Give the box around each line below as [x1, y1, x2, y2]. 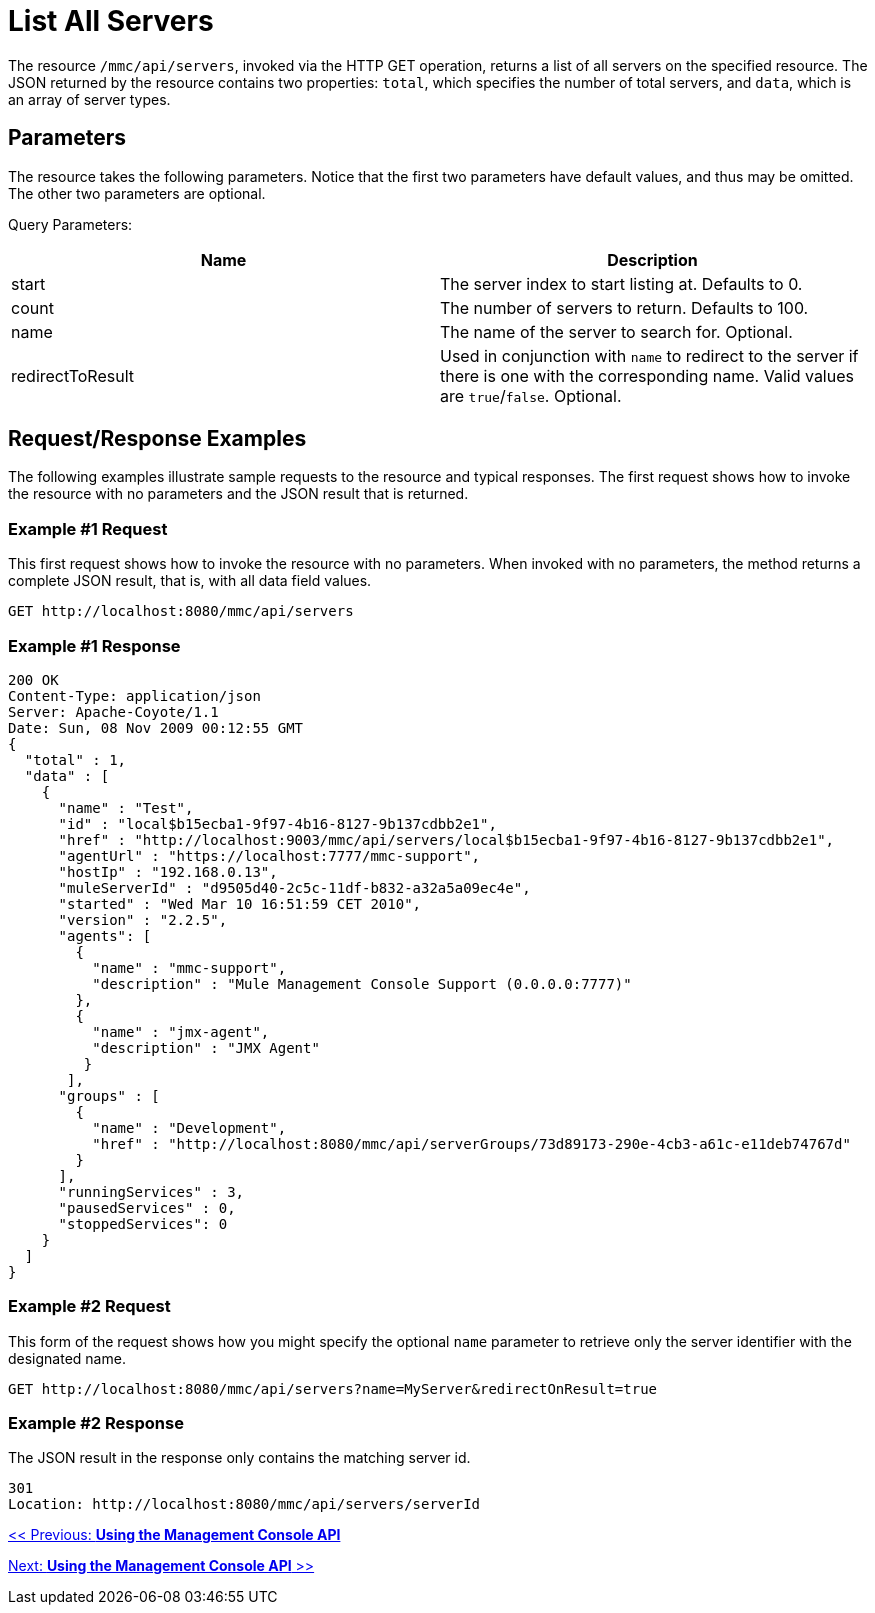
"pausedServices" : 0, [58, 1199, 236, 1216]
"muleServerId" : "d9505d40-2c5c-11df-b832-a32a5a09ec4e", [58, 879, 531, 896]
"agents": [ [58, 927, 152, 944]
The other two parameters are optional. [8, 184, 266, 202]
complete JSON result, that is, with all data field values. [8, 572, 372, 590]
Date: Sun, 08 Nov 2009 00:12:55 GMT [8, 719, 304, 736]
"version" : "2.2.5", [58, 911, 228, 928]
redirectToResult [11, 365, 134, 386]
